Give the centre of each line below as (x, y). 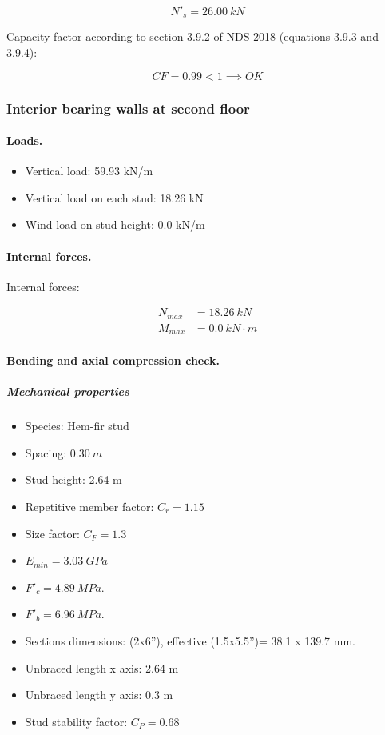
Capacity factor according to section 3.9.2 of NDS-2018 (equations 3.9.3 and (192, 36)
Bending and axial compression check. (113, 360)
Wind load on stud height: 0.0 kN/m (115, 224)
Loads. (25, 140)
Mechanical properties (68, 391)
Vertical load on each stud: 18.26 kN (114, 197)
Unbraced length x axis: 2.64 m (102, 667)
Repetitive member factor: (89, 506)
